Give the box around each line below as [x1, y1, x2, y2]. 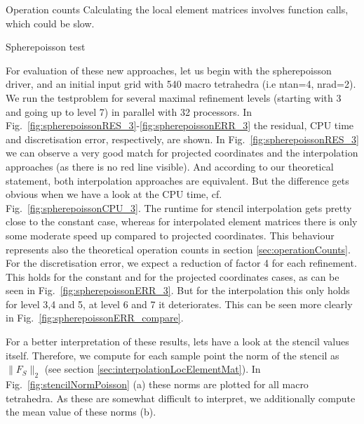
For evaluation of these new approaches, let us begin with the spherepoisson [6, 62, 332, 77]
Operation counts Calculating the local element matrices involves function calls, [6, 2, 349, 16]
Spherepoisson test [6, 39, 86, 54]
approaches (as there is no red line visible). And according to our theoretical [6, 159, 334, 173]
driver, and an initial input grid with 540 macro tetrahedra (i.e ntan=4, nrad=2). [6, 77, 356, 91]
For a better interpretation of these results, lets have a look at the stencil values [6, 334, 349, 349]
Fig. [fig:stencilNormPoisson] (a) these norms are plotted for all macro [6, 377, 309, 392]
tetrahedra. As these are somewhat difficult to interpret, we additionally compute [6, 390, 356, 405]
